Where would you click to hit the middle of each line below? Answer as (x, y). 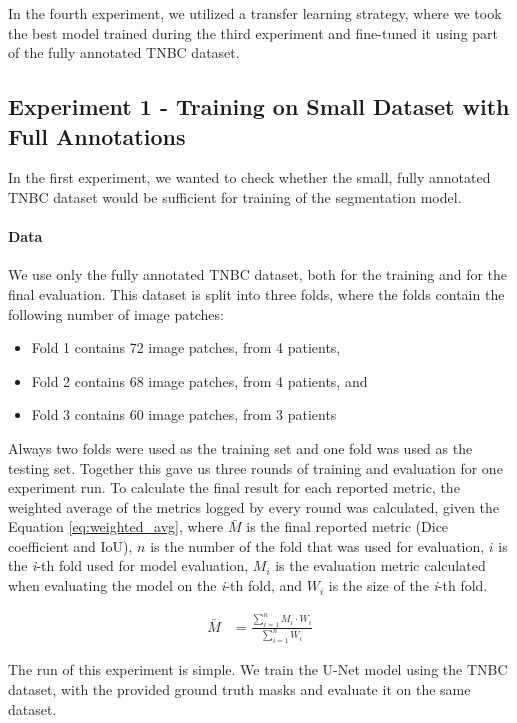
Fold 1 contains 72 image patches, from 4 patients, (186, 347)
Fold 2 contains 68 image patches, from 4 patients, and (199, 380)
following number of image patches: (116, 313)
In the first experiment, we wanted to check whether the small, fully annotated (249, 177)
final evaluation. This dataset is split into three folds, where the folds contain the (256, 293)
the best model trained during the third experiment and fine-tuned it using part (253, 32)
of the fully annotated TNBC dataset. (124, 52)
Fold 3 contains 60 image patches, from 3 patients (184, 414)
